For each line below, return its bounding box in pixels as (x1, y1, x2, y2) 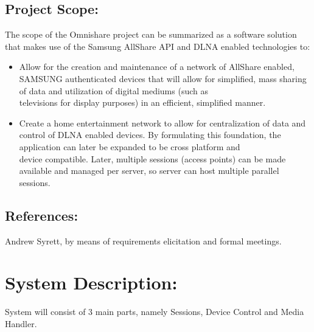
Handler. (5, 317, 37, 330)
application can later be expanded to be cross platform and (19, 140, 240, 153)
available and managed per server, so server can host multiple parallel (19, 164, 279, 177)
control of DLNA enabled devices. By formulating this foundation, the (19, 128, 281, 141)
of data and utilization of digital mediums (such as (19, 84, 208, 97)
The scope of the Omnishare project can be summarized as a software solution (5, 28, 297, 41)
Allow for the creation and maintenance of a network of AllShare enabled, (19, 60, 295, 73)
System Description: (5, 270, 178, 295)
